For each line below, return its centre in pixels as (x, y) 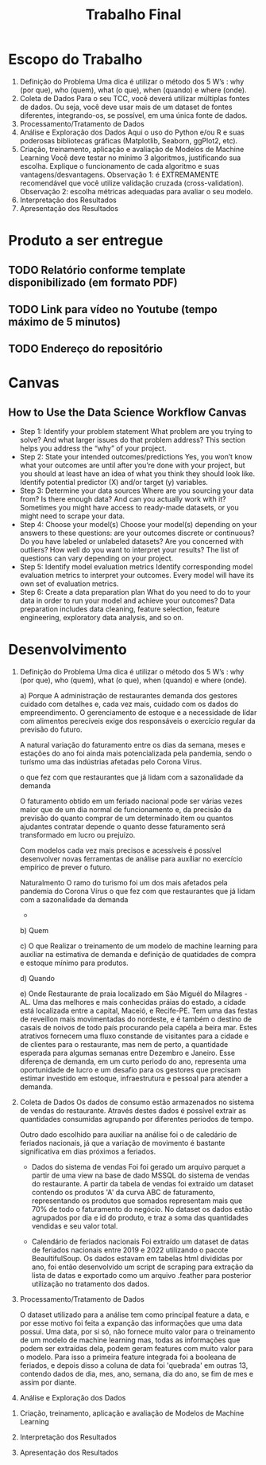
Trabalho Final (133, 15)
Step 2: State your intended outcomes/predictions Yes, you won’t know (136, 457)
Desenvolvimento (67, 650)
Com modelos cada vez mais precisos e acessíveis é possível (120, 850)
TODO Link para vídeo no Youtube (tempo (113, 309)
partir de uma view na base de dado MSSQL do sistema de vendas (141, 1175)
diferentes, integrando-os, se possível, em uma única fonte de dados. (133, 115)
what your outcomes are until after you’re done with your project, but (132, 465)
